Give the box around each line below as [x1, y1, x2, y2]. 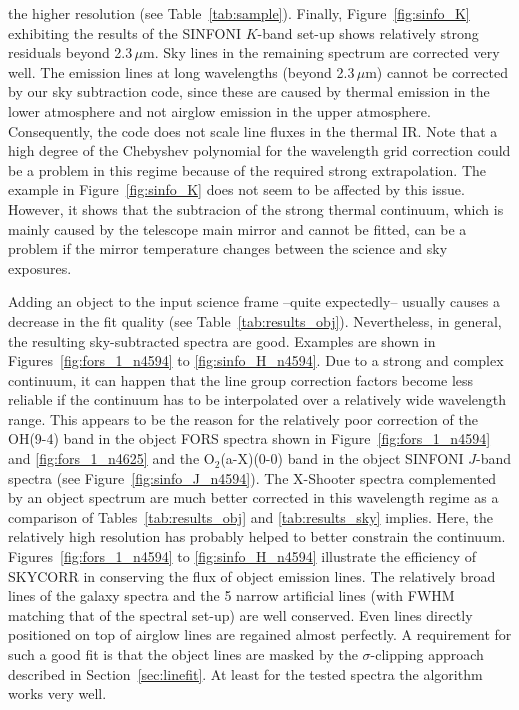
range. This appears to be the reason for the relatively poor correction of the [8, 408, 478, 429]
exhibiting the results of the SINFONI [8, 22, 241, 43]
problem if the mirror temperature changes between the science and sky [8, 238, 448, 259]
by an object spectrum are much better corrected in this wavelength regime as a [8, 487, 499, 508]
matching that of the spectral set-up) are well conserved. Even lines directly [8, 604, 473, 625]
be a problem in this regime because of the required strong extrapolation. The [8, 159, 487, 180]
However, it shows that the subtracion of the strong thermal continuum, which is [8, 198, 504, 219]
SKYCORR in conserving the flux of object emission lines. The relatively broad [8, 565, 496, 586]
